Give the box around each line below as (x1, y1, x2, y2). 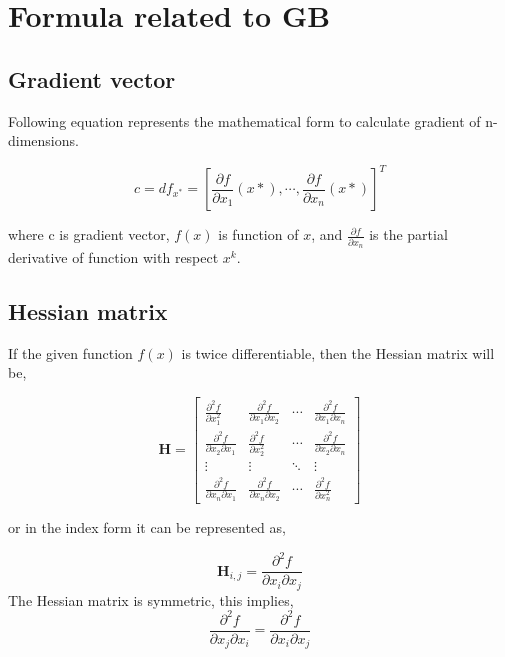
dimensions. (8, 130, 79, 151)
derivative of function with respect (8, 246, 219, 267)
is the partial (369, 224, 448, 245)
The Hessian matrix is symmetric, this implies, (8, 589, 294, 610)
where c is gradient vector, (8, 224, 170, 245)
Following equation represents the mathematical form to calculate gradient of (8, 110, 481, 131)
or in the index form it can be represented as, (8, 516, 286, 537)
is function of (218, 224, 299, 245)
